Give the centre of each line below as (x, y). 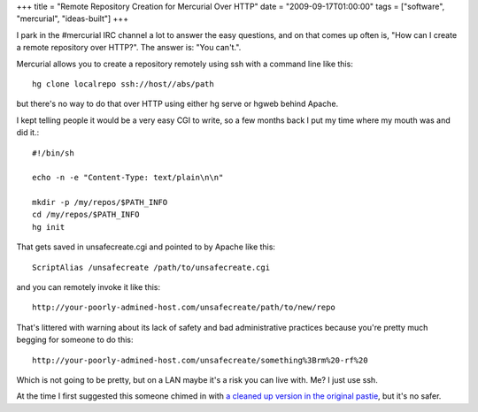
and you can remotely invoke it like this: (89, 287)
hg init (49, 227)
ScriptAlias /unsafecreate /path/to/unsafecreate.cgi (151, 267)
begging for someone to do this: (75, 340)
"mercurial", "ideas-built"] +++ (72, 19)
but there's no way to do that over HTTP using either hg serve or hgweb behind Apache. (177, 104)
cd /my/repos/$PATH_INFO (86, 215)
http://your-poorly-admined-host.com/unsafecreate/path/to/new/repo (184, 308)
